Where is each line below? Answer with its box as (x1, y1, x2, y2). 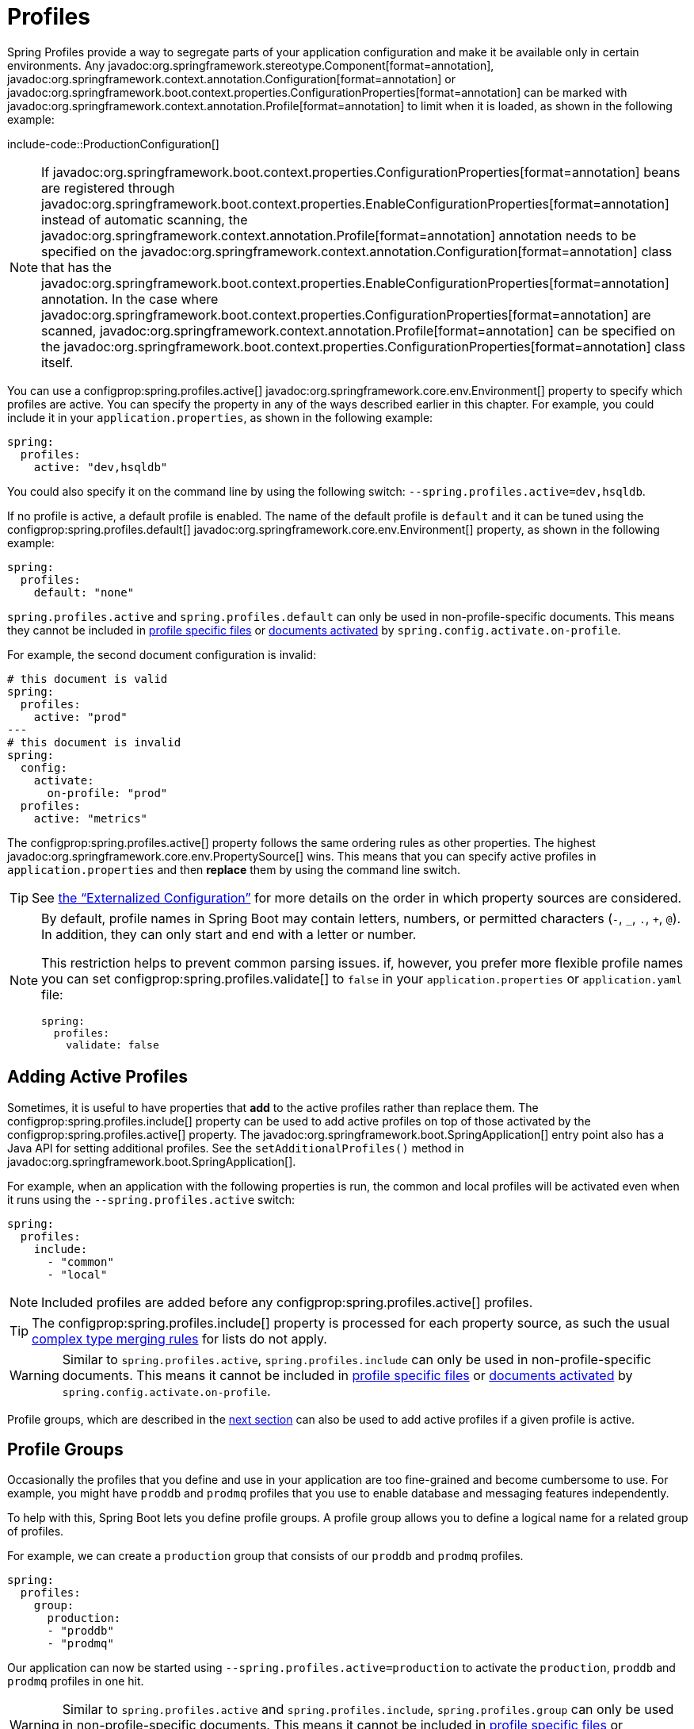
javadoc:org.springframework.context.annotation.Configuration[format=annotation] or (7, 71, 456, 86)
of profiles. (7, 1524, 64, 1539)
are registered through (41, 179, 175, 196)
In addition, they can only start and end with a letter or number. (41, 926, 417, 942)
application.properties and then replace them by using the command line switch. (7, 862, 461, 876)
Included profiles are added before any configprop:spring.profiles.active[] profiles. (41, 1294, 533, 1310)
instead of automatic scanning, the (41, 211, 248, 228)
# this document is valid (7, 672, 168, 685)
